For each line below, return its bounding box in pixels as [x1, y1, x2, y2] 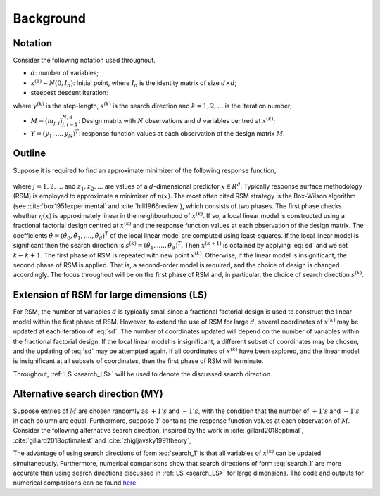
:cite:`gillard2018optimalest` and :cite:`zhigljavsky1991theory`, [13, 436, 191, 445]
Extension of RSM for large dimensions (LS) [13, 289, 208, 301]
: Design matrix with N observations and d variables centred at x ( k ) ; [78, 116, 276, 125]
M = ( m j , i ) [30, 117, 63, 127]
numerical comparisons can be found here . [13, 478, 139, 487]
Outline [13, 148, 46, 160]
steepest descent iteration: [30, 89, 108, 97]
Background [13, 11, 86, 26]
